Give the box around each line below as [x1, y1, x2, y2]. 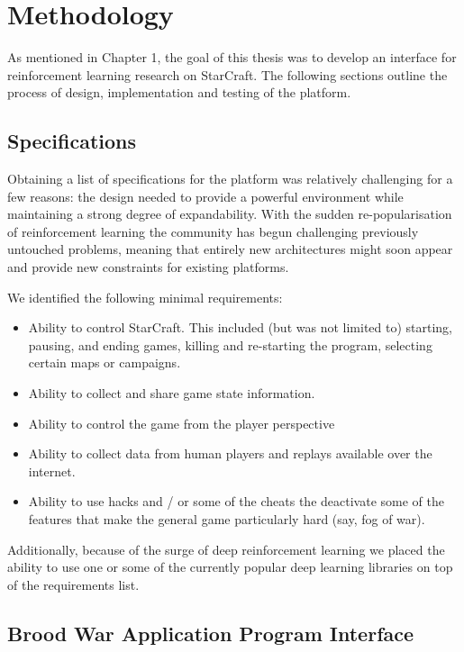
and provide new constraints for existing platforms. [7, 258, 289, 276]
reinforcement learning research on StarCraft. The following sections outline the [7, 65, 448, 84]
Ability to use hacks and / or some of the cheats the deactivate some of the [28, 492, 444, 511]
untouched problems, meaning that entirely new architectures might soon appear [7, 240, 453, 258]
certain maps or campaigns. [28, 353, 181, 372]
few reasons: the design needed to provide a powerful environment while [7, 186, 404, 205]
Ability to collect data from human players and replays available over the [28, 444, 432, 463]
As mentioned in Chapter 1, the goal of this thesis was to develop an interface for [7, 48, 457, 67]
